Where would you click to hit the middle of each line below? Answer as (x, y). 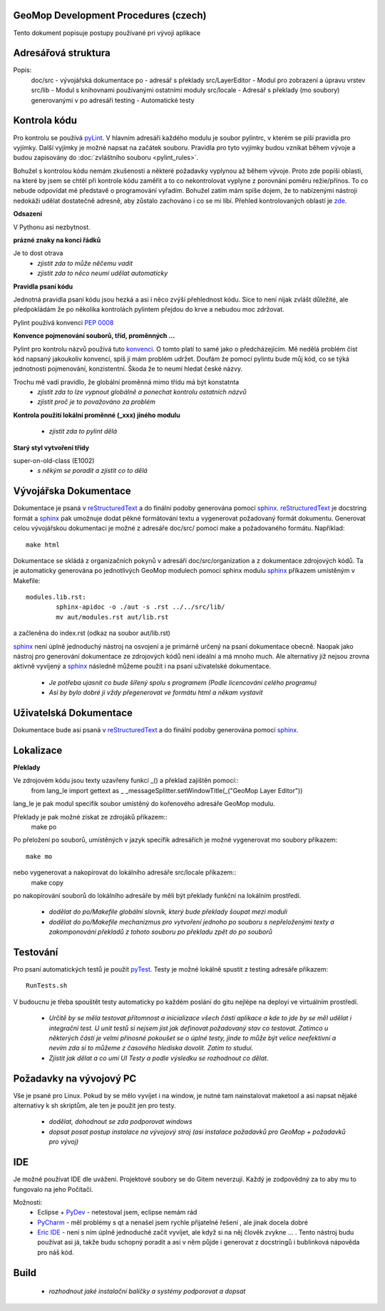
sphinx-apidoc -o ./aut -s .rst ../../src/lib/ (140, 607)
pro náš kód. (56, 1252)
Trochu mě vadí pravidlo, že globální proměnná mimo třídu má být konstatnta (126, 382)
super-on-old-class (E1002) (54, 461)
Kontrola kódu (45, 120)
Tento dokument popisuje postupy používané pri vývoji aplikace (107, 33)
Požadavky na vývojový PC (75, 1078)
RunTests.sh (47, 986)
